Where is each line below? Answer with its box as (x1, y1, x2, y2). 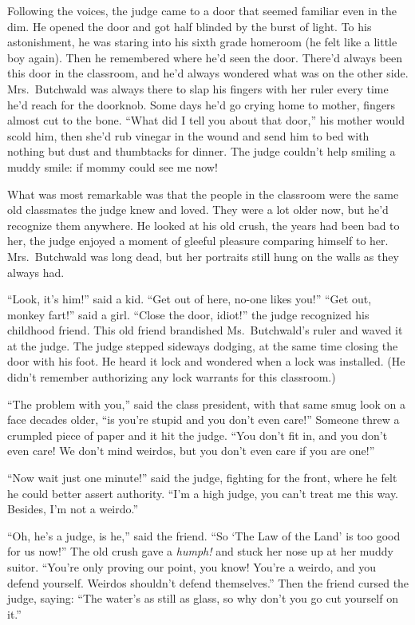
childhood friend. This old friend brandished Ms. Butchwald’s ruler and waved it (7, 322, 403, 338)
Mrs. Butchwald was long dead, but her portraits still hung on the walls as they (7, 247, 399, 264)
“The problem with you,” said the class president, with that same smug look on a (7, 395, 406, 412)
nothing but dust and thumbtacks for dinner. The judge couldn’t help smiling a (7, 143, 396, 160)
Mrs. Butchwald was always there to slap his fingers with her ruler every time (7, 80, 389, 97)
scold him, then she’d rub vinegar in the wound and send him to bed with (7, 127, 370, 144)
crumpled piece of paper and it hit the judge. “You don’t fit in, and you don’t (7, 426, 388, 443)
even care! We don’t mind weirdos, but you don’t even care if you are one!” (7, 442, 375, 459)
